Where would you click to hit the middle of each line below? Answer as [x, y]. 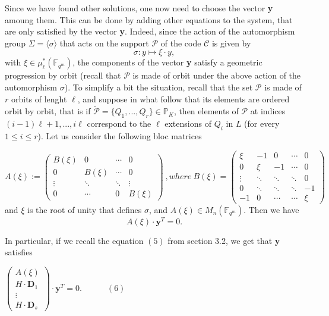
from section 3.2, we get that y [224, 240]
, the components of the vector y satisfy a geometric [167, 62]
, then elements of [206, 111]
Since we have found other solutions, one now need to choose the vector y [139, 8]
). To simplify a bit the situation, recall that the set [159, 87]
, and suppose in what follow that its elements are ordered [184, 98]
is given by [231, 43]
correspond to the [119, 123]
